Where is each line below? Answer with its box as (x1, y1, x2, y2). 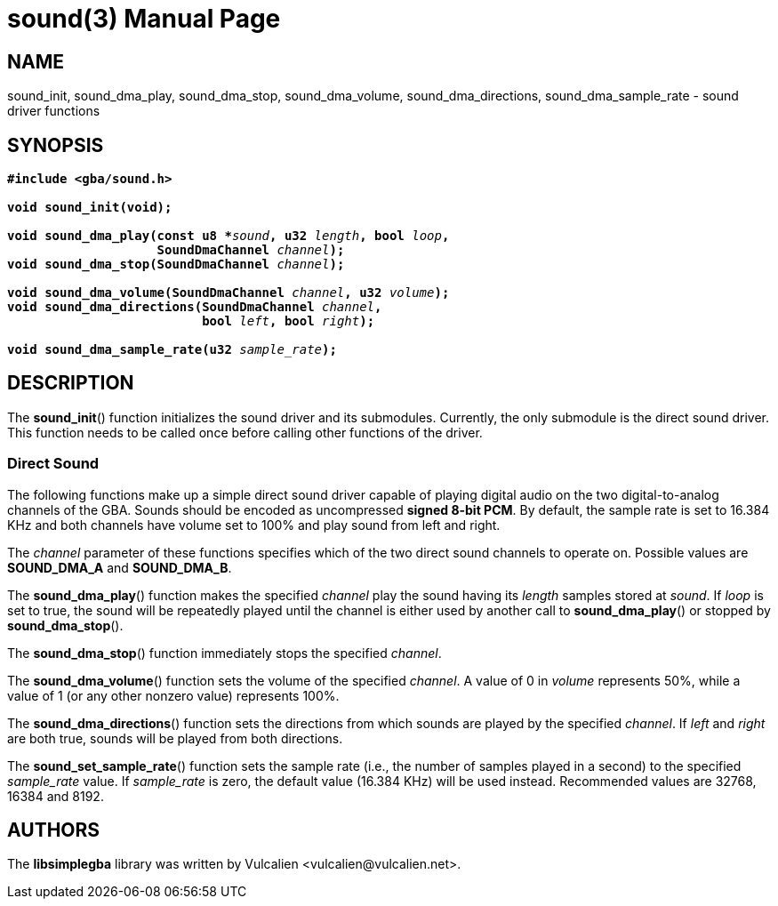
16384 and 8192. (7, 788, 104, 804)
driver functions (7, 103, 100, 119)
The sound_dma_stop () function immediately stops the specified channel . (7, 645, 442, 661)
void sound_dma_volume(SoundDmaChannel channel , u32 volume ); (7, 285, 450, 301)
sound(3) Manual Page (7, 4, 281, 34)
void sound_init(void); (7, 200, 172, 215)
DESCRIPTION (7, 372, 134, 395)
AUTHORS (7, 819, 100, 842)
